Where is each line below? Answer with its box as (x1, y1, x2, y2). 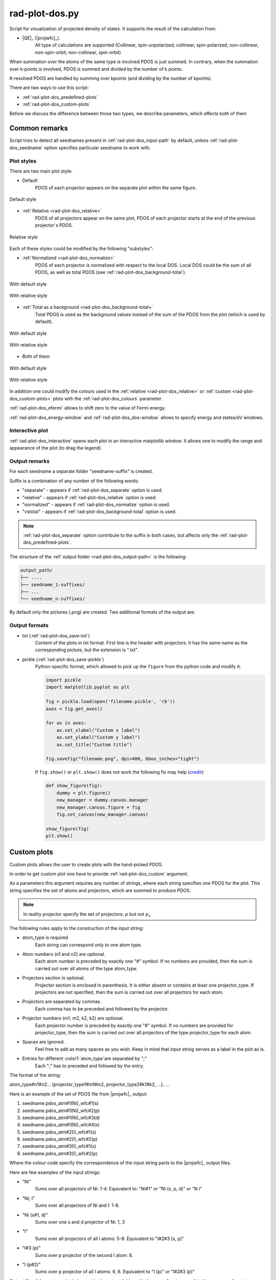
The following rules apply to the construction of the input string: (9, 925, 144, 931)
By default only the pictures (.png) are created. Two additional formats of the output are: (9, 609, 195, 615)
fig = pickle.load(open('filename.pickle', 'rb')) (45, 699, 176, 705)
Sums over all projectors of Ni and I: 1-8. (35, 1202, 120, 1208)
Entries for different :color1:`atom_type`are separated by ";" (22, 1055, 147, 1062)
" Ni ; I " (22, 1195, 35, 1201)
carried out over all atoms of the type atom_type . (35, 965, 138, 971)
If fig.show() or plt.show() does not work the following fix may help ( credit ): (35, 769, 205, 775)
